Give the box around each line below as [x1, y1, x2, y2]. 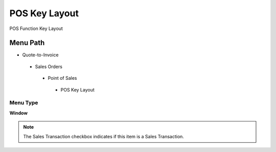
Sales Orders [35, 64, 62, 70]
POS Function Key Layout [9, 25, 63, 32]
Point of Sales [48, 75, 77, 81]
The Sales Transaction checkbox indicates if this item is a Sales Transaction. [23, 133, 184, 139]
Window [9, 110, 28, 116]
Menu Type [9, 99, 38, 106]
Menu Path [9, 39, 45, 47]
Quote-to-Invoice [22, 52, 59, 58]
